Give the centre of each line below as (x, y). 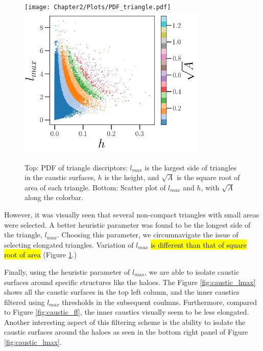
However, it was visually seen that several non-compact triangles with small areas (132, 214)
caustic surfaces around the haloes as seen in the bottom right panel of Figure (126, 332)
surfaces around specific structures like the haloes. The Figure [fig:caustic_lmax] (130, 282)
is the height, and (132, 177)
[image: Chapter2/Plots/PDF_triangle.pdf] (98, 7)
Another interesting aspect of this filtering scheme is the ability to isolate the (125, 322)
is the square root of (208, 177)
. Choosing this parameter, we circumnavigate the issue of (148, 235)
